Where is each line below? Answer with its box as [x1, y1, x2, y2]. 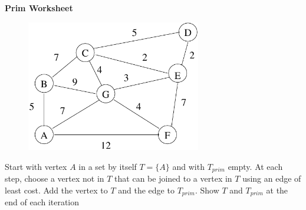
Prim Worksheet [5, 2, 73, 14]
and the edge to [118, 183, 175, 196]
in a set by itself [78, 160, 137, 172]
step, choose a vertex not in [5, 172, 104, 185]
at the [266, 183, 288, 196]
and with [172, 160, 205, 172]
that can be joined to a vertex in [114, 172, 232, 185]
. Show [195, 183, 219, 196]
